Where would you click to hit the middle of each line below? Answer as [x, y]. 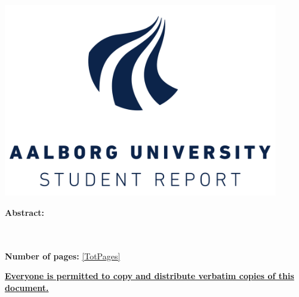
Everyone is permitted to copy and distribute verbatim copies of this [149, 276]
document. [27, 287]
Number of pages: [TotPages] [63, 256]
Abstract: [25, 212]
